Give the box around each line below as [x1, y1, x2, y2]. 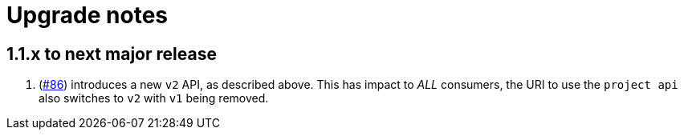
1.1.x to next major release [6, 43, 217, 64]
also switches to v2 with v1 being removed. [39, 91, 269, 106]
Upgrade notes [6, 2, 169, 29]
